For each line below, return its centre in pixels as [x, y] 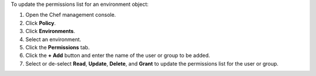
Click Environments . [50, 31]
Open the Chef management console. [71, 15]
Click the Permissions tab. [58, 47]
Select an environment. [53, 39]
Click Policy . [41, 23]
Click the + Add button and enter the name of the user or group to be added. [118, 56]
